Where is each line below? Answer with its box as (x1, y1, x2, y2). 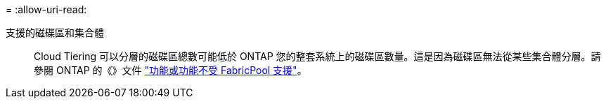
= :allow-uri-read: (6, 3, 87, 15)
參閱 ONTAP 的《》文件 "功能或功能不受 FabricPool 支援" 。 (34, 64, 307, 76)
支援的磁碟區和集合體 (6, 27, 104, 38)
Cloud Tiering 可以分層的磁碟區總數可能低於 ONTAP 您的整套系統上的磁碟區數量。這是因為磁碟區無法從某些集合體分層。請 (34, 50, 601, 62)
